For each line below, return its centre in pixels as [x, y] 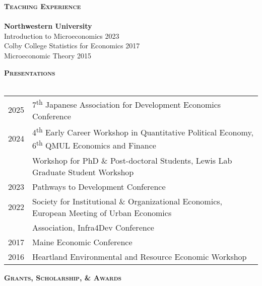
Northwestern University [48, 26]
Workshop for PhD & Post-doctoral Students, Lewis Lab [132, 160]
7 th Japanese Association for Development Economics [127, 104]
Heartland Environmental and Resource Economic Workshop [140, 256]
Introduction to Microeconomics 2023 [62, 35]
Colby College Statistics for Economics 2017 [72, 46]
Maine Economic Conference [82, 242]
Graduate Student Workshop [83, 172]
